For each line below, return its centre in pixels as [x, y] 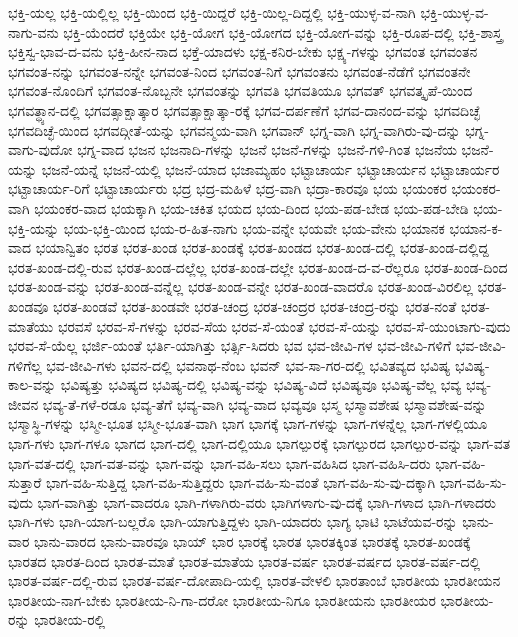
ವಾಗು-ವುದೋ [40, 149]
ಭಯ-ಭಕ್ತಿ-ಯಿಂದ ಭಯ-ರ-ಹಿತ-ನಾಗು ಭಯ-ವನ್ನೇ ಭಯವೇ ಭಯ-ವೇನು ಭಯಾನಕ [254, 227]
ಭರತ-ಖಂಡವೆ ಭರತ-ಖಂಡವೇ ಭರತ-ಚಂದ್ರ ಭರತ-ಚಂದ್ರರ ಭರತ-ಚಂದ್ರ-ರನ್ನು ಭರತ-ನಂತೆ [255, 305]
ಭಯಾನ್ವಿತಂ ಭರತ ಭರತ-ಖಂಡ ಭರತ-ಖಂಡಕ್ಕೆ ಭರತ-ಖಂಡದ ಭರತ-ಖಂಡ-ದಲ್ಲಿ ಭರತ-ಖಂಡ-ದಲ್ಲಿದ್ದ [262, 247]
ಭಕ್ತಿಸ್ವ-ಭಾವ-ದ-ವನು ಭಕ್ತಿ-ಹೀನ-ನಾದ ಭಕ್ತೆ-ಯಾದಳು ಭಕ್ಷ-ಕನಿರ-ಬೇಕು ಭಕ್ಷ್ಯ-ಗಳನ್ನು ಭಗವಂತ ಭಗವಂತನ [243, 51]
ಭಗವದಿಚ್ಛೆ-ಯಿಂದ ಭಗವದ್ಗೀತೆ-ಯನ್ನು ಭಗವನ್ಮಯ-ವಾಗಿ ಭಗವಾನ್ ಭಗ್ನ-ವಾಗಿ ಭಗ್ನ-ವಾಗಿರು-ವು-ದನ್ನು [234, 129]
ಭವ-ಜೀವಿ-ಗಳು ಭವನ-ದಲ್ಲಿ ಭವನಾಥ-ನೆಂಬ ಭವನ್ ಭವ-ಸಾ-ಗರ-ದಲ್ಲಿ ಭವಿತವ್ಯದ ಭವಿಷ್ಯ [248, 364]
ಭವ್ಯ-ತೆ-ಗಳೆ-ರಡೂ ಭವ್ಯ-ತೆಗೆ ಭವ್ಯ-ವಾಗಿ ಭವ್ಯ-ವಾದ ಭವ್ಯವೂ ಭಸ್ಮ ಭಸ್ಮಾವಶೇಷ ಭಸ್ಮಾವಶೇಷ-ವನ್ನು [264, 403]
